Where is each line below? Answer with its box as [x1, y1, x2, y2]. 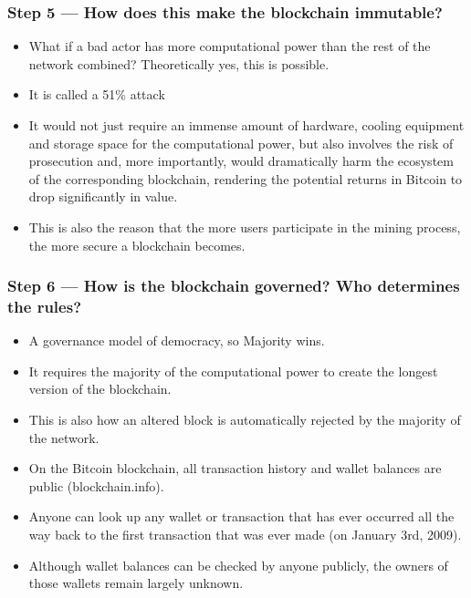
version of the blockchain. [28, 379, 172, 398]
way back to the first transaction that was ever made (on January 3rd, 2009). [28, 525, 462, 544]
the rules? [7, 295, 82, 317]
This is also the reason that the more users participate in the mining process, [28, 217, 461, 236]
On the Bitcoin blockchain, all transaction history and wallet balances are [28, 459, 442, 478]
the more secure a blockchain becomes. [28, 235, 246, 254]
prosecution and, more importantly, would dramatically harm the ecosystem [28, 151, 454, 170]
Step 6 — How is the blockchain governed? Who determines [7, 274, 460, 297]
